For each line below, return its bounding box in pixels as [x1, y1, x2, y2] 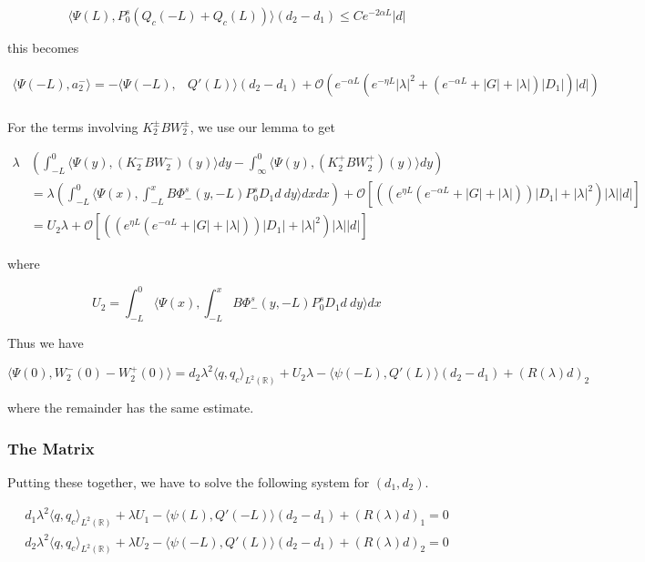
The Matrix [7, 436, 95, 459]
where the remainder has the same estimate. [7, 398, 254, 417]
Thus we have [7, 333, 84, 353]
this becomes [7, 38, 79, 56]
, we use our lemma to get [189, 117, 335, 136]
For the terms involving [7, 117, 138, 136]
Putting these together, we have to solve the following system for [7, 473, 370, 491]
